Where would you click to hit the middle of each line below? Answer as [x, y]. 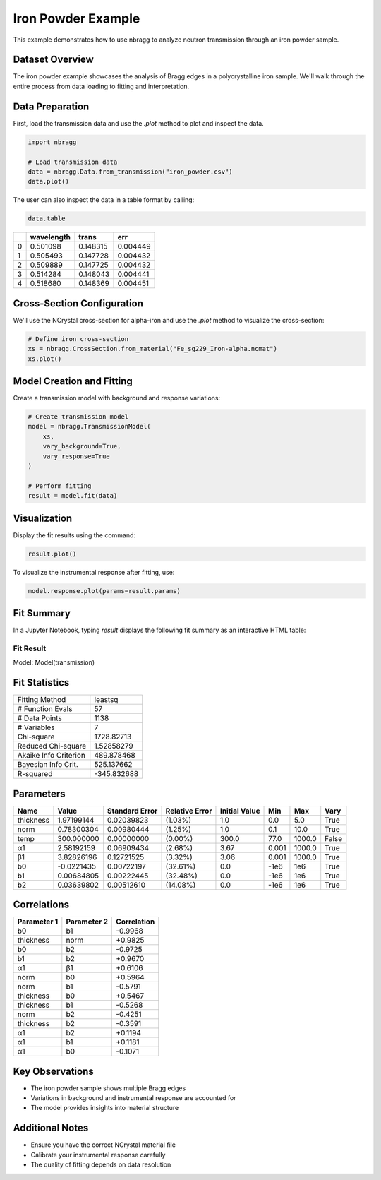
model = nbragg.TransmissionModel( [89, 427]
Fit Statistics [41, 683]
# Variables [36, 727]
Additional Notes [51, 1128]
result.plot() [52, 554]
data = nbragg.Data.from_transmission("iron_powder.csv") [130, 172]
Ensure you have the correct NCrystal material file [103, 1145]
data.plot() [49, 181]
